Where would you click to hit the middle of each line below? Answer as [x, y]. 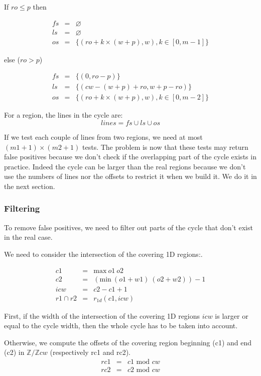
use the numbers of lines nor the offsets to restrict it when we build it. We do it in [130, 176]
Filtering [22, 208]
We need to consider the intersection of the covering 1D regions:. [103, 254]
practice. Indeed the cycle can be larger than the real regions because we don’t [125, 166]
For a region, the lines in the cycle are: [63, 115]
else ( [12, 59]
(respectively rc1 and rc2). [90, 352]
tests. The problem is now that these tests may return [165, 147]
